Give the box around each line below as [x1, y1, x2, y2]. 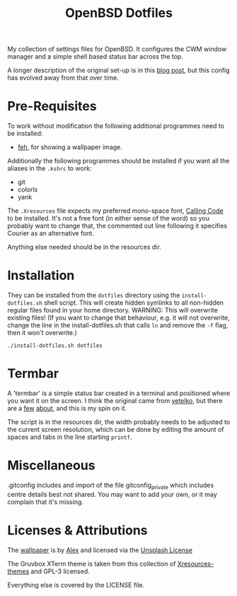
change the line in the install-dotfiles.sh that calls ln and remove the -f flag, [7, 321, 229, 329]
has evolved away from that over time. [7, 74, 119, 82]
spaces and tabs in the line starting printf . [7, 433, 132, 441]
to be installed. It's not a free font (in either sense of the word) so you [7, 214, 210, 223]
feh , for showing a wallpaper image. [17, 143, 122, 151]
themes [7, 567, 30, 575]
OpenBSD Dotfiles [64, 5, 173, 21]
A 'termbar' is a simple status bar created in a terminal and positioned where [7, 389, 231, 397]
